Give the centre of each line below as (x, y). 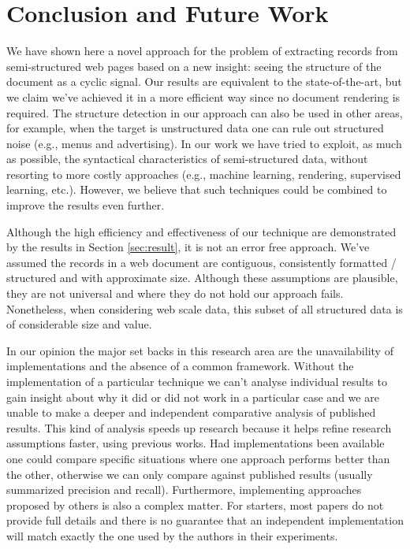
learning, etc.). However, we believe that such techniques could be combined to (197, 189)
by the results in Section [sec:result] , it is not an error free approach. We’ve (188, 247)
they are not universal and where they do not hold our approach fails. (175, 293)
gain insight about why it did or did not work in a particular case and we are (193, 397)
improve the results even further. (86, 205)
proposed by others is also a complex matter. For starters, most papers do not (195, 504)
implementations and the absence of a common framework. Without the (180, 366)
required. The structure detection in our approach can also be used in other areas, (205, 112)
